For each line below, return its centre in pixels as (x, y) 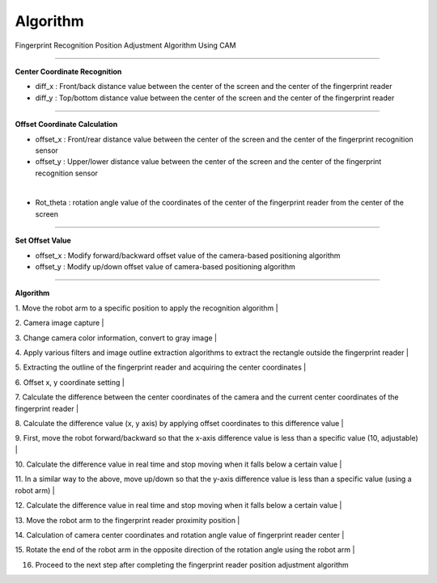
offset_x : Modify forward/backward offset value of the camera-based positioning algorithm (188, 256)
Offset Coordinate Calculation (66, 125)
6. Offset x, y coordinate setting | (70, 382)
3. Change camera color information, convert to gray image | (116, 338)
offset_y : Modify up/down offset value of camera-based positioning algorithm (165, 267)
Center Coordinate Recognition (68, 71)
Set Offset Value (43, 241)
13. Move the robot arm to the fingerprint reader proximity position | (127, 520)
